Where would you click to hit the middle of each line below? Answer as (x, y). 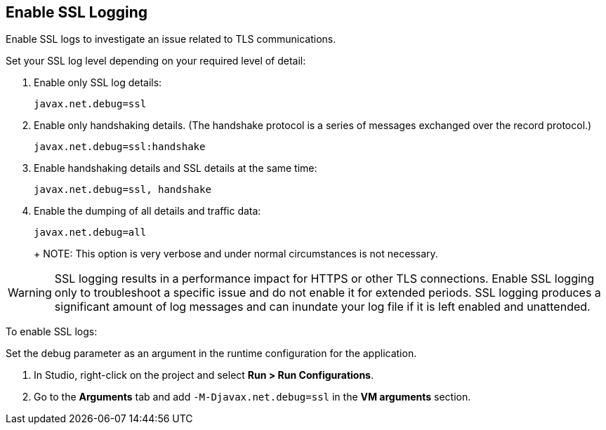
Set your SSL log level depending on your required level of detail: (156, 61)
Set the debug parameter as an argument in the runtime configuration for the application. (211, 354)
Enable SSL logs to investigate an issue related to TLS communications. (171, 39)
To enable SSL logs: (52, 332)
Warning (30, 293)
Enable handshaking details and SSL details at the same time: (176, 168)
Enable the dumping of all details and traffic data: (147, 211)
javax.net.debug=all (90, 233)
